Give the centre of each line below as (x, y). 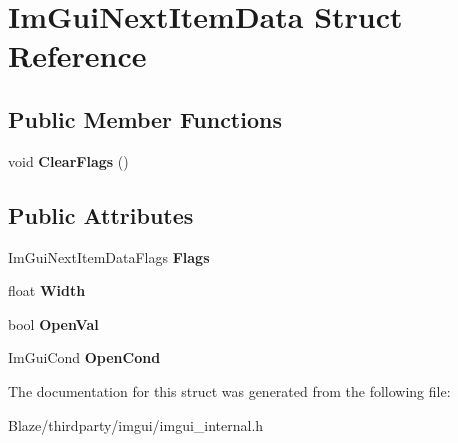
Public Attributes (101, 214)
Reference (77, 55)
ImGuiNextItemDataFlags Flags (109, 256)
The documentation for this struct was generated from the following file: (229, 390)
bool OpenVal (53, 323)
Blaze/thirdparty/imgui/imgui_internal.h (136, 424)
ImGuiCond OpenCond (84, 357)
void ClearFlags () (68, 160)
